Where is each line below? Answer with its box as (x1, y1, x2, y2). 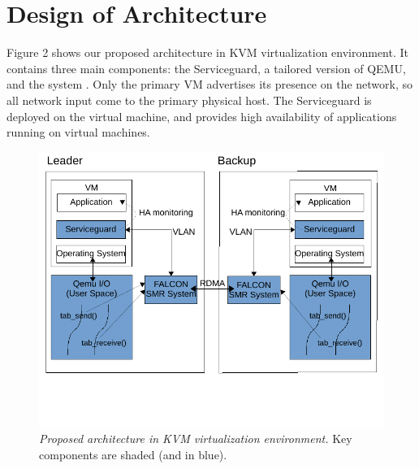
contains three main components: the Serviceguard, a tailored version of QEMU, (6, 59, 406, 76)
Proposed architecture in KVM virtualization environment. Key (39, 430, 352, 447)
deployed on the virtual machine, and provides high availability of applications (6, 107, 397, 124)
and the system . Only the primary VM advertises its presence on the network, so (6, 76, 413, 93)
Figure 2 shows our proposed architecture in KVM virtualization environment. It (6, 44, 409, 61)
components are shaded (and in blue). (39, 446, 227, 463)
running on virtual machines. (6, 124, 150, 141)
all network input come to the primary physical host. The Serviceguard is (6, 91, 372, 108)
